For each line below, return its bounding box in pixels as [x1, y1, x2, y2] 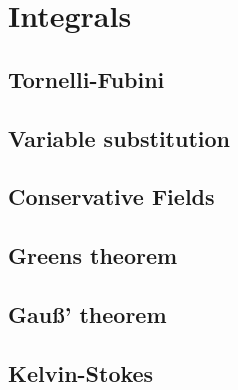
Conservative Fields [8, 181, 215, 212]
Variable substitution [8, 122, 230, 153]
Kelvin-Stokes [8, 357, 154, 388]
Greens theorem [8, 240, 178, 271]
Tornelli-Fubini [8, 63, 165, 94]
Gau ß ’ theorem [8, 298, 167, 329]
